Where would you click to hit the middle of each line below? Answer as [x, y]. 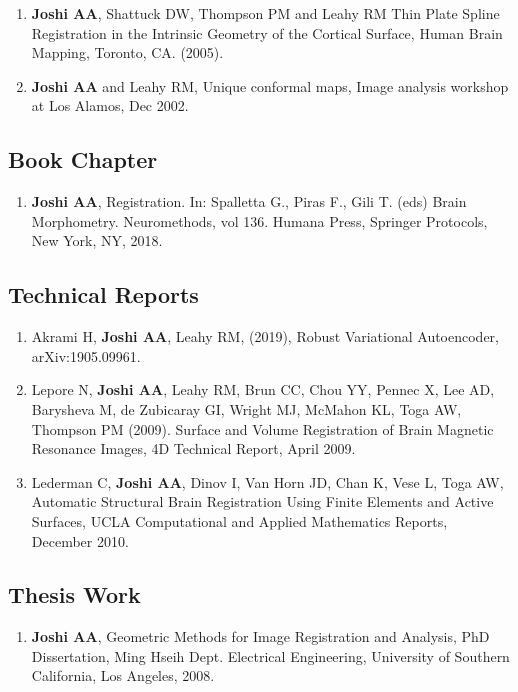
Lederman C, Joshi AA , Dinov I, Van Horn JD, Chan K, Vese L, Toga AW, [267, 481]
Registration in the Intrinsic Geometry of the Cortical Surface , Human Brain [267, 32]
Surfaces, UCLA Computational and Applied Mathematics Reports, [239, 520]
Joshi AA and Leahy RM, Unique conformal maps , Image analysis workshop [270, 85]
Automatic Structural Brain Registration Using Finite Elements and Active [262, 501]
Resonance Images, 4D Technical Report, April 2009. [193, 448]
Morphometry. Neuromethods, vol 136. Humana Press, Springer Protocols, [259, 220]
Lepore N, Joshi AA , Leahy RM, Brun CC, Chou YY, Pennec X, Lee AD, [263, 389]
